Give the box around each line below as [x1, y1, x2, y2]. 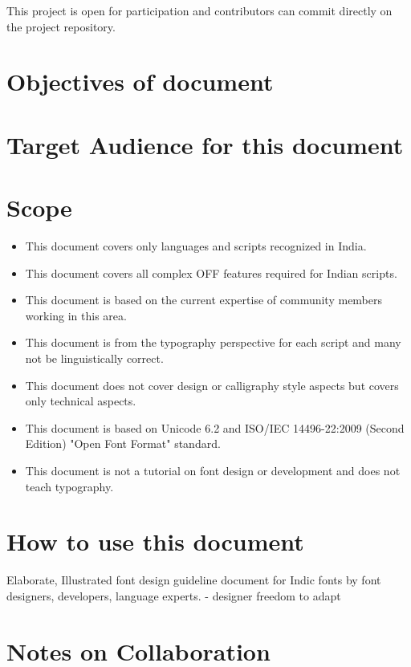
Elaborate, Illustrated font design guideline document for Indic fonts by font [6, 571, 381, 588]
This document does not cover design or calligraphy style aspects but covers [25, 376, 399, 393]
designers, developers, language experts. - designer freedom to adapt [6, 587, 341, 604]
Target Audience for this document [6, 128, 404, 161]
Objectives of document [6, 65, 274, 98]
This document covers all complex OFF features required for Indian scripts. [25, 264, 397, 281]
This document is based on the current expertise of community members [25, 291, 383, 308]
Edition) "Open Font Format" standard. [25, 435, 221, 452]
